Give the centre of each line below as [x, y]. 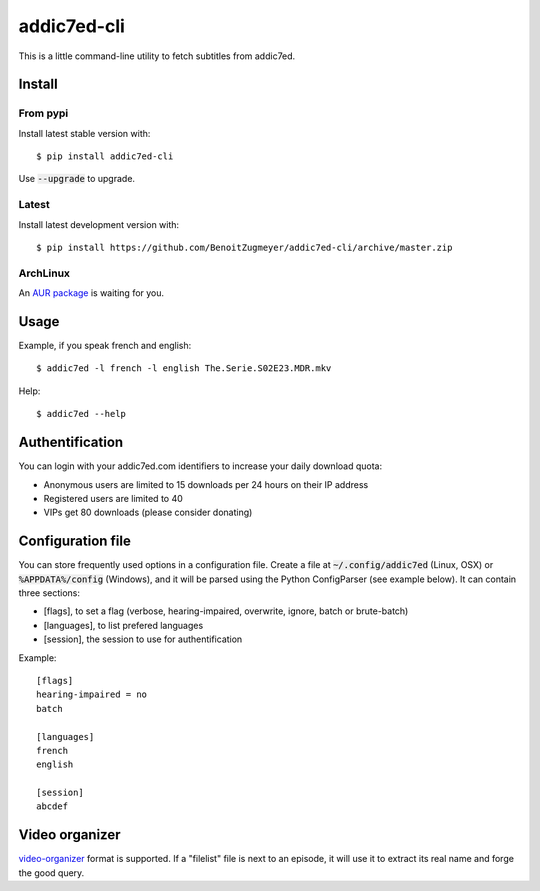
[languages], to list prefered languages [123, 625]
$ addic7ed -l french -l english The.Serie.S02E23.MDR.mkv [184, 368]
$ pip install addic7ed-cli [105, 156]
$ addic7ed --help [81, 414]
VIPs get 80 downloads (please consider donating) [148, 512]
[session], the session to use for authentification [143, 639]
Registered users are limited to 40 [113, 498]
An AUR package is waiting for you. [91, 293]
